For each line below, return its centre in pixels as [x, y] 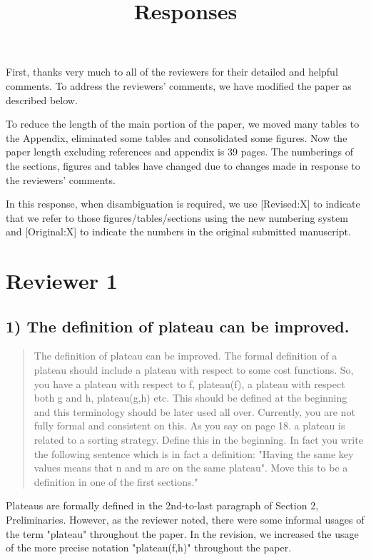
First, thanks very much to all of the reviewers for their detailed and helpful [172, 72]
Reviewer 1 [62, 281]
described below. [42, 100]
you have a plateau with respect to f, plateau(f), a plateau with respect [189, 383]
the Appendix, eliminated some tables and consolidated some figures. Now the [177, 137]
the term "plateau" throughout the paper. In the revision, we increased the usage [182, 533]
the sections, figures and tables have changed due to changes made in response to [183, 165]
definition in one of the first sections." [116, 481]
